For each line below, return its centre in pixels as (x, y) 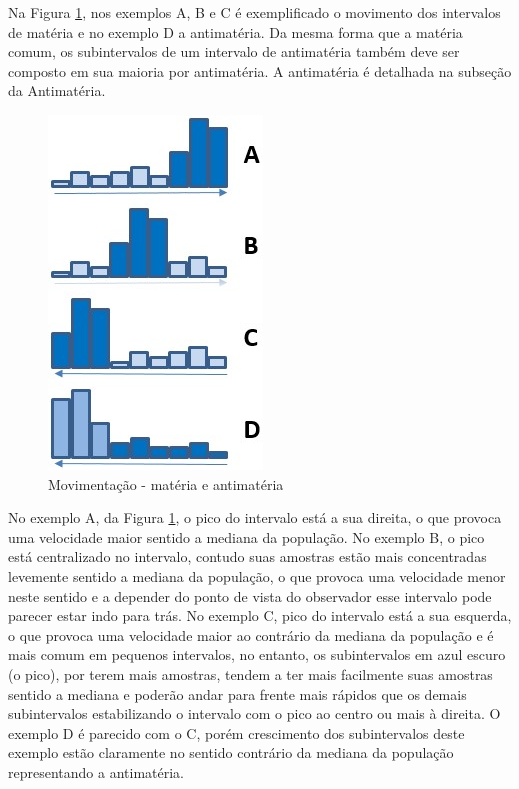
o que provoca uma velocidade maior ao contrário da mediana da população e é (251, 634)
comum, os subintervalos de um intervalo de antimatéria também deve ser (234, 51)
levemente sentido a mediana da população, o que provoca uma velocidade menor (257, 575)
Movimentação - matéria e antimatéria (166, 483)
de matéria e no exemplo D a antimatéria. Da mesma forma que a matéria (235, 31)
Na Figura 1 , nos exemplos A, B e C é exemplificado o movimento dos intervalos (254, 12)
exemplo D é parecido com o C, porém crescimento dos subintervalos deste (236, 732)
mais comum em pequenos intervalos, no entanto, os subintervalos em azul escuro (257, 654)
